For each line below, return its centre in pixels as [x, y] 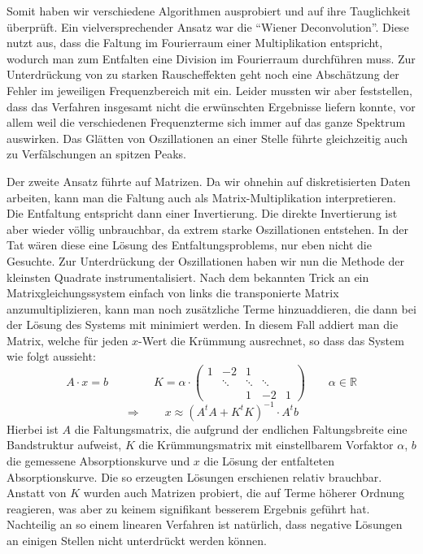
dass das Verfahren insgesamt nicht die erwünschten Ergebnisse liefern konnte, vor [211, 106]
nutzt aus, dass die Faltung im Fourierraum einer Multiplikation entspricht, [195, 43]
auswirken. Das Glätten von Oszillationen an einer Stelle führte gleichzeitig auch [207, 138]
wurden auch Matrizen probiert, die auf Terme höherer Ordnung [244, 493]
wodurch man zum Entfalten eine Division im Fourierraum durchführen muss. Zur [211, 58]
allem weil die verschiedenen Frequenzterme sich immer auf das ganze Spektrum [206, 122]
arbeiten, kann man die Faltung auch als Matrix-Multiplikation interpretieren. [201, 197]
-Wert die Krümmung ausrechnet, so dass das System [271, 340]
